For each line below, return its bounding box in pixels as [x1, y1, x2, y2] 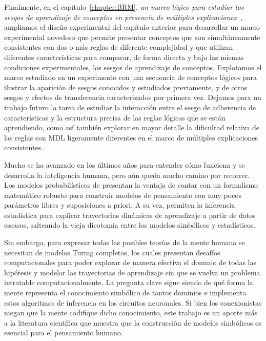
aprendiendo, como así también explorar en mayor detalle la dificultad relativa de [4, 122, 260, 133]
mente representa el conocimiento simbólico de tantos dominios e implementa [4, 287, 247, 298]
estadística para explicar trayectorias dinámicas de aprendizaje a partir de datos [4, 209, 256, 220]
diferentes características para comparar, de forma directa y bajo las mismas [4, 51, 244, 62]
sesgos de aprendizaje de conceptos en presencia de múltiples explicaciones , [4, 11, 242, 22]
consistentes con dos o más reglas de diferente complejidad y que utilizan [4, 42, 233, 52]
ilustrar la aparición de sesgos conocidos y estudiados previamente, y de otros [4, 82, 248, 92]
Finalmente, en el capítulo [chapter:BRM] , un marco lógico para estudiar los [4, 2, 244, 12]
